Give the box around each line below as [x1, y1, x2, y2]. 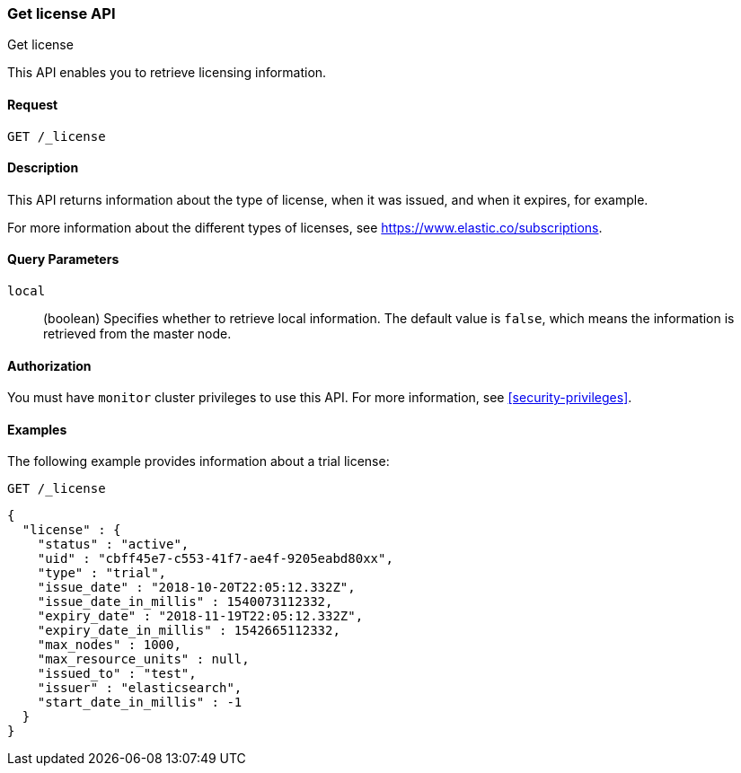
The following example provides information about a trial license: [7, 453, 390, 470]
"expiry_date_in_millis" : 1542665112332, [37, 623, 340, 638]
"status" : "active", [37, 537, 190, 552]
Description [7, 160, 79, 176]
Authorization [7, 357, 92, 373]
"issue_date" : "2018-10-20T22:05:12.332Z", [37, 580, 356, 595]
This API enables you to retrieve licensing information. [7, 65, 327, 81]
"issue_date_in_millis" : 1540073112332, [37, 594, 333, 610]
